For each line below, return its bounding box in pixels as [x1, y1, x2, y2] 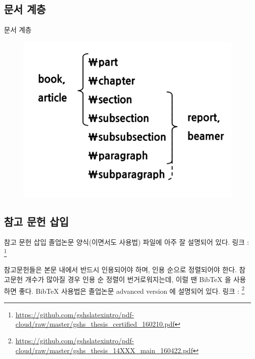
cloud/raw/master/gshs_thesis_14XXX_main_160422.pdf [15, 345, 193, 355]
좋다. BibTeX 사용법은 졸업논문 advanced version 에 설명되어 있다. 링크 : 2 [19, 284, 245, 296]
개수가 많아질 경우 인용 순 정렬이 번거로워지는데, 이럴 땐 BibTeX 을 [25, 274, 231, 284]
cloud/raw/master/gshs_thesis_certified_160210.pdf [15, 319, 175, 329]
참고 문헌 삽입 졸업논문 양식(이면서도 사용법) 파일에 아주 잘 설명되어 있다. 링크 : [4, 236, 249, 247]
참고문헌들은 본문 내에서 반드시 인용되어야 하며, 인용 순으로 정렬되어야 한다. [4, 264, 237, 275]
